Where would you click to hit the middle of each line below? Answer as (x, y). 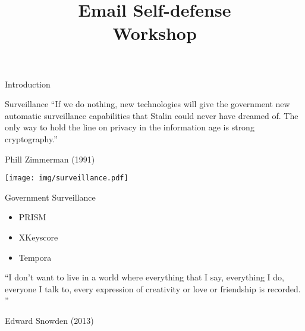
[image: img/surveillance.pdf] (67, 178)
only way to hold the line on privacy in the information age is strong (130, 127)
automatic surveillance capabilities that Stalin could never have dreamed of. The (152, 115)
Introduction (28, 84)
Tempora (35, 257)
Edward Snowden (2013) (49, 320)
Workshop (155, 33)
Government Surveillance (50, 197)
